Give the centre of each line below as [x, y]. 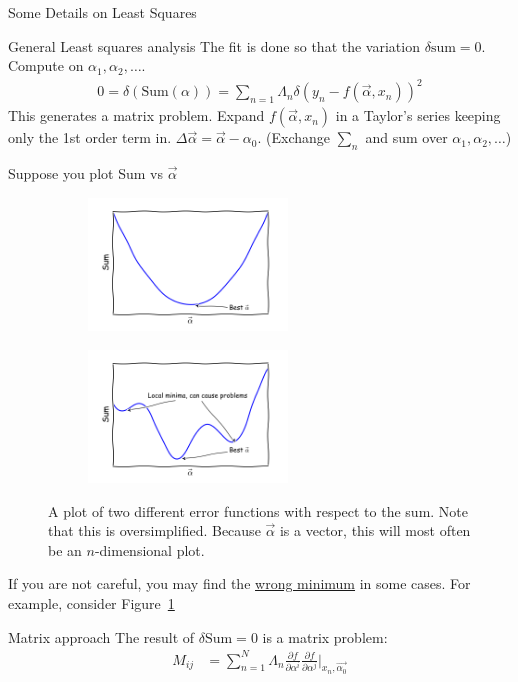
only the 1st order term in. [90, 137]
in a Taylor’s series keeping [418, 115]
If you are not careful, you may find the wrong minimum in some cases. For [239, 583]
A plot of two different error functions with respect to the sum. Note [258, 510]
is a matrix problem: [325, 636]
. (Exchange [294, 137]
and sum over [406, 137]
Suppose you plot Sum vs [85, 173]
